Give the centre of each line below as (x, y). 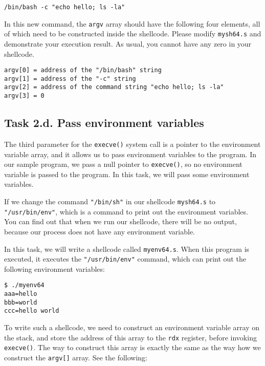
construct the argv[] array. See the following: (76, 358)
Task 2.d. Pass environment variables (104, 123)
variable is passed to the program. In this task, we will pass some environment (127, 174)
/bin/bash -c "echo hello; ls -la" (65, 7)
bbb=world (21, 302)
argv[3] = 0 (24, 96)
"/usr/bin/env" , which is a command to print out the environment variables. (126, 211)
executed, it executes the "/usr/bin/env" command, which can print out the (125, 259)
